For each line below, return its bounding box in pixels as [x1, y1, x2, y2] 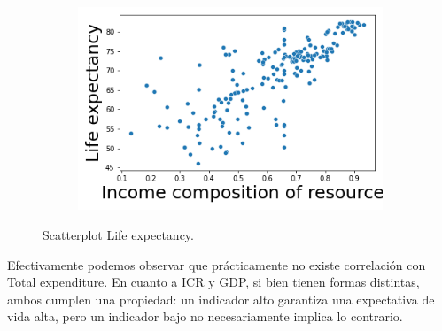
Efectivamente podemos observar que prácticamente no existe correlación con [7, 255, 426, 273]
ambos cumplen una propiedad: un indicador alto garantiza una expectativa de [7, 289, 435, 308]
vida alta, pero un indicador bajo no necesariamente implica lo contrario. [7, 307, 403, 326]
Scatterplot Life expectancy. [43, 225, 194, 243]
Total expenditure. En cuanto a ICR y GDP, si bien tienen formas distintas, [7, 273, 420, 291]
